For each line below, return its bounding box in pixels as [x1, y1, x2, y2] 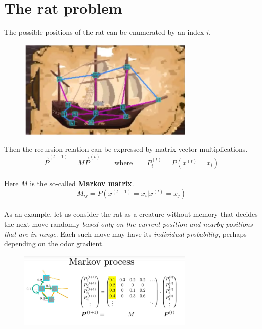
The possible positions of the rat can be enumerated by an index [4, 27, 204, 38]
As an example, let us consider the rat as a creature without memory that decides [4, 208, 258, 219]
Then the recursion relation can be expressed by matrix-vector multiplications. [4, 143, 248, 154]
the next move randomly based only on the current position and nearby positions [4, 218, 253, 229]
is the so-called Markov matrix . [30, 178, 134, 189]
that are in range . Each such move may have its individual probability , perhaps [4, 228, 247, 239]
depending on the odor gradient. [4, 238, 104, 249]
